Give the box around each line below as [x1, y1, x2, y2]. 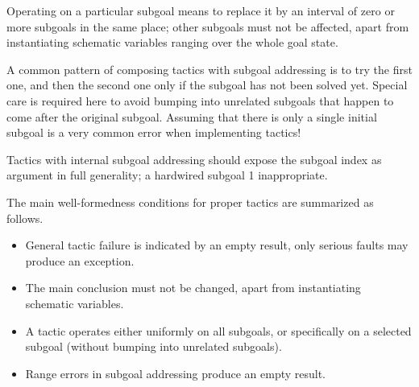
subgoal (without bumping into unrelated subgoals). [25, 338, 282, 355]
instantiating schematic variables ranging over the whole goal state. [6, 34, 338, 51]
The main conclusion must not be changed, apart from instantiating [25, 279, 361, 296]
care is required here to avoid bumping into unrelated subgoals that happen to [6, 92, 394, 109]
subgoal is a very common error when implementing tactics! [6, 124, 301, 141]
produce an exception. [25, 252, 135, 269]
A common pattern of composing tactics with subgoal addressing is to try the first [6, 60, 413, 77]
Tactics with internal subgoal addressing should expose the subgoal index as [6, 150, 382, 167]
